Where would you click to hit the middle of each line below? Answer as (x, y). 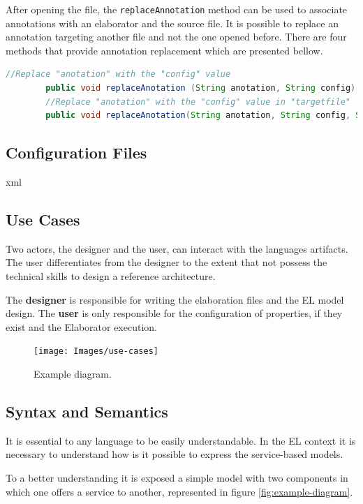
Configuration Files (76, 153)
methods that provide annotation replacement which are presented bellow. (164, 50)
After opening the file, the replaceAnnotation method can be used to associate (177, 9)
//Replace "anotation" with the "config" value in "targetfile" (198, 102)
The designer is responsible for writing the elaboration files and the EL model (175, 299)
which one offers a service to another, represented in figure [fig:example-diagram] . (179, 491)
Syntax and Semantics (87, 412)
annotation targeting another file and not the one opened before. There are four (176, 37)
